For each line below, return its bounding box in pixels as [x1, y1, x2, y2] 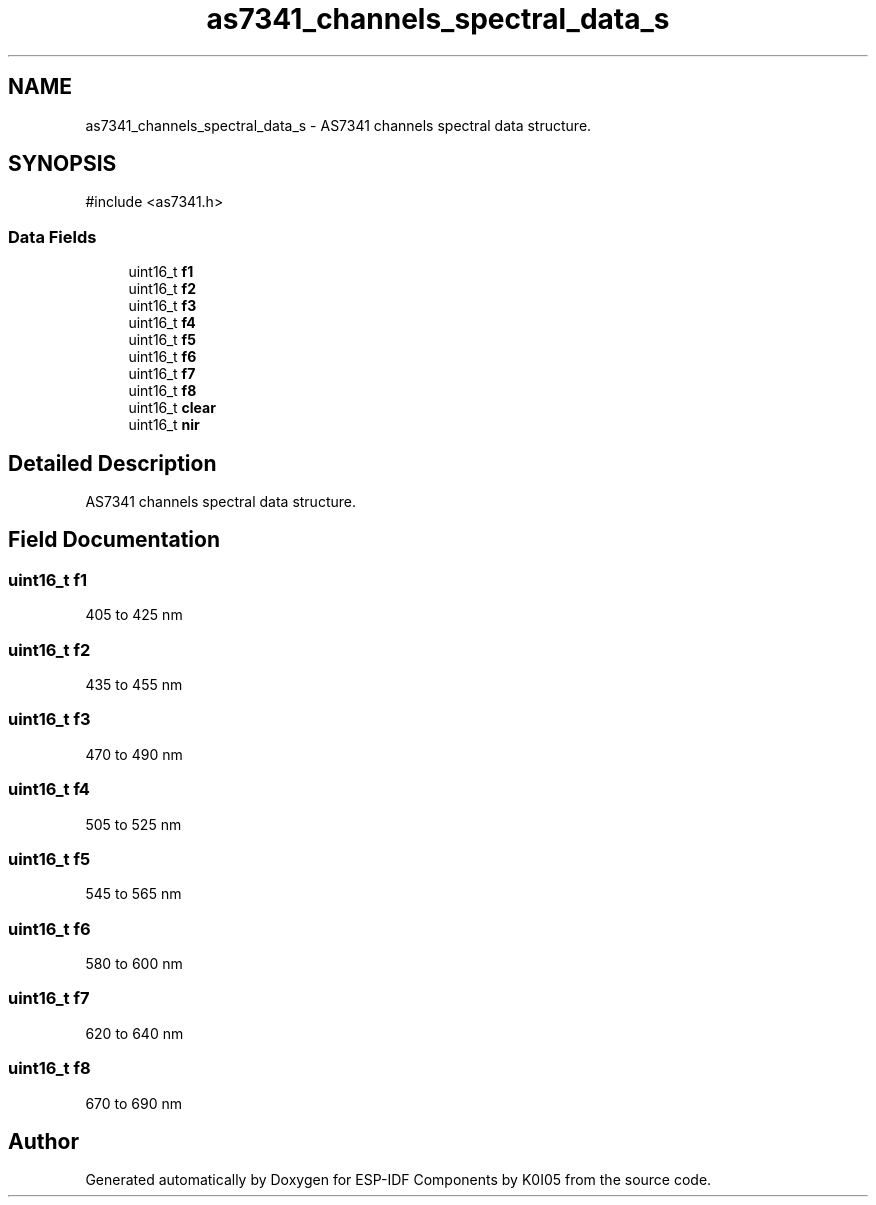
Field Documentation [8, 527, 220, 553]
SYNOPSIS [8, 151, 117, 177]
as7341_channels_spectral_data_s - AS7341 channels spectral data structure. [85, 116, 592, 134]
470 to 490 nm [85, 745, 183, 763]
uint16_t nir [128, 416, 200, 434]
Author [8, 1128, 79, 1154]
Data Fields [8, 226, 97, 247]
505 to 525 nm [85, 815, 182, 833]
